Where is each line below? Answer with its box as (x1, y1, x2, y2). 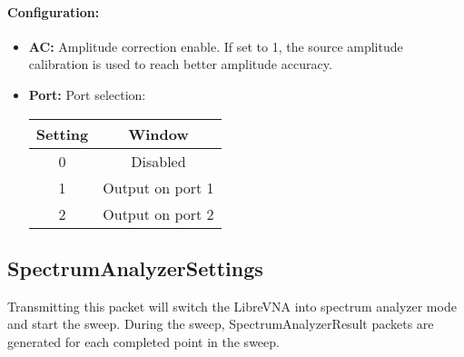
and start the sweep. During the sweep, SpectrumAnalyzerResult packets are (7, 314, 434, 333)
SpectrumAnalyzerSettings (7, 253, 263, 282)
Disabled (131, 150, 186, 172)
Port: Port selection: (28, 84, 146, 104)
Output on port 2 (103, 203, 214, 224)
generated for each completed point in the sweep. (7, 332, 280, 351)
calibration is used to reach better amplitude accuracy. (28, 55, 332, 74)
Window (128, 123, 189, 144)
